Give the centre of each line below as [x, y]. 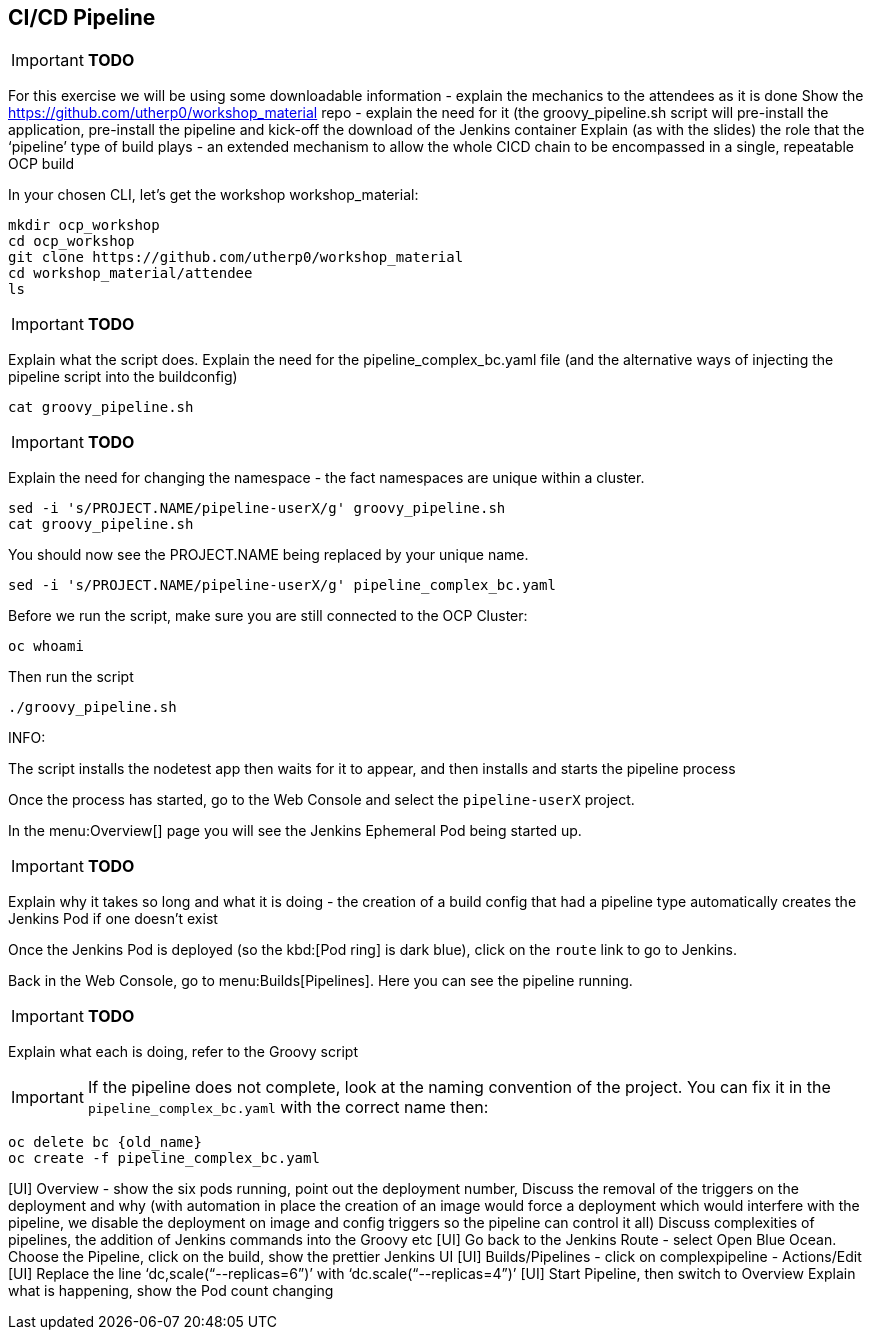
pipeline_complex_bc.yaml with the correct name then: [288, 1107]
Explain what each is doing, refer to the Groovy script [183, 1052]
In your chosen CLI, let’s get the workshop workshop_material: [213, 195]
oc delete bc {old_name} [105, 1142]
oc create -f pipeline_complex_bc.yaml [164, 1158]
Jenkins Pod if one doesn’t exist [113, 919]
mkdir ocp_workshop [84, 225]
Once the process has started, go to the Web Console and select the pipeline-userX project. [321, 800]
